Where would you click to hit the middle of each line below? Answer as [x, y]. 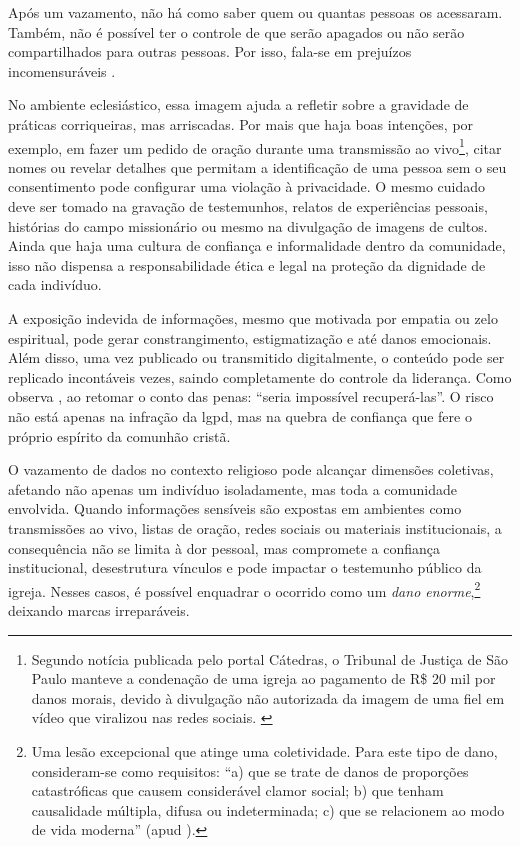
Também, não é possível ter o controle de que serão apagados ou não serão [236, 31]
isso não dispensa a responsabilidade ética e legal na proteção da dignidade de [247, 264]
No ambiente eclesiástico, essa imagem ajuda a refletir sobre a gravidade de [238, 104]
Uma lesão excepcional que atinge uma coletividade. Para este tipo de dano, [264, 750]
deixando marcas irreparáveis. [99, 609]
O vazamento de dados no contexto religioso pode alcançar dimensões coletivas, [251, 469]
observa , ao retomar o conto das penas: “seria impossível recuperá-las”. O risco [251, 396]
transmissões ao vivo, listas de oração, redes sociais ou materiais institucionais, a [255, 527]
